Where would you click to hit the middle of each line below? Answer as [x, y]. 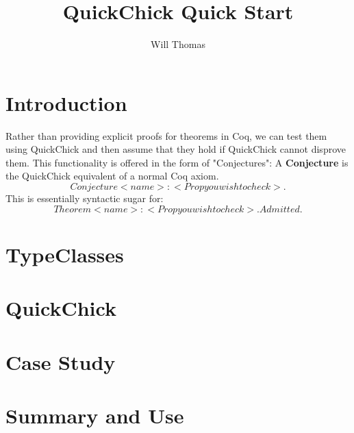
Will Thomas [178, 44]
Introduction [66, 102]
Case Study [61, 361]
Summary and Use [95, 415]
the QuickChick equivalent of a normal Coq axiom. [112, 176]
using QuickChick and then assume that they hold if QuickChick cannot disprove [176, 149]
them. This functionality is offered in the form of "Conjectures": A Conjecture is [177, 162]
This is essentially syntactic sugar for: [85, 198]
